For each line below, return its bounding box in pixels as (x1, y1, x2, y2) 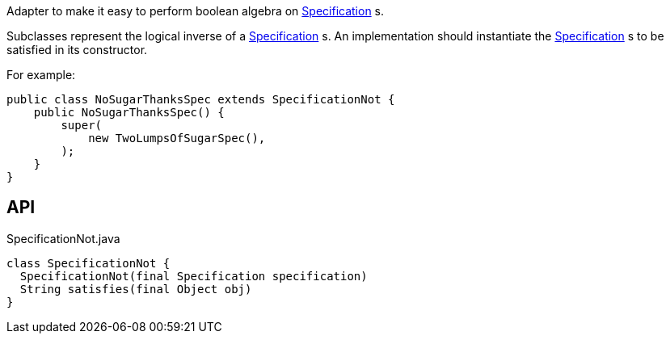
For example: (6, 68, 76, 82)
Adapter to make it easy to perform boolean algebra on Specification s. (6, 4, 385, 18)
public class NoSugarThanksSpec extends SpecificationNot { (6, 93, 395, 106)
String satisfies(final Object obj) (19, 282, 252, 296)
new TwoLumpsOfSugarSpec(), (88, 132, 266, 145)
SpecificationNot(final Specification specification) (19, 269, 368, 283)
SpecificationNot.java (6, 231, 120, 246)
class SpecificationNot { (6, 256, 171, 270)
